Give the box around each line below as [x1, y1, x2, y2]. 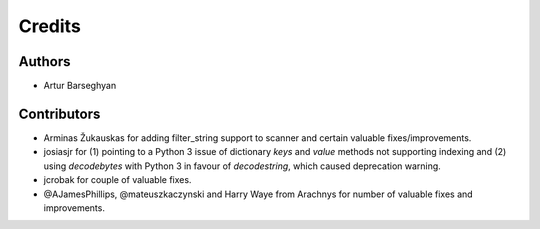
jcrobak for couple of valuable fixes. [43, 174, 192, 186]
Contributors [18, 105, 101, 122]
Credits [18, 15, 82, 37]
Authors [18, 53, 71, 70]
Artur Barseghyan [43, 80, 117, 92]
